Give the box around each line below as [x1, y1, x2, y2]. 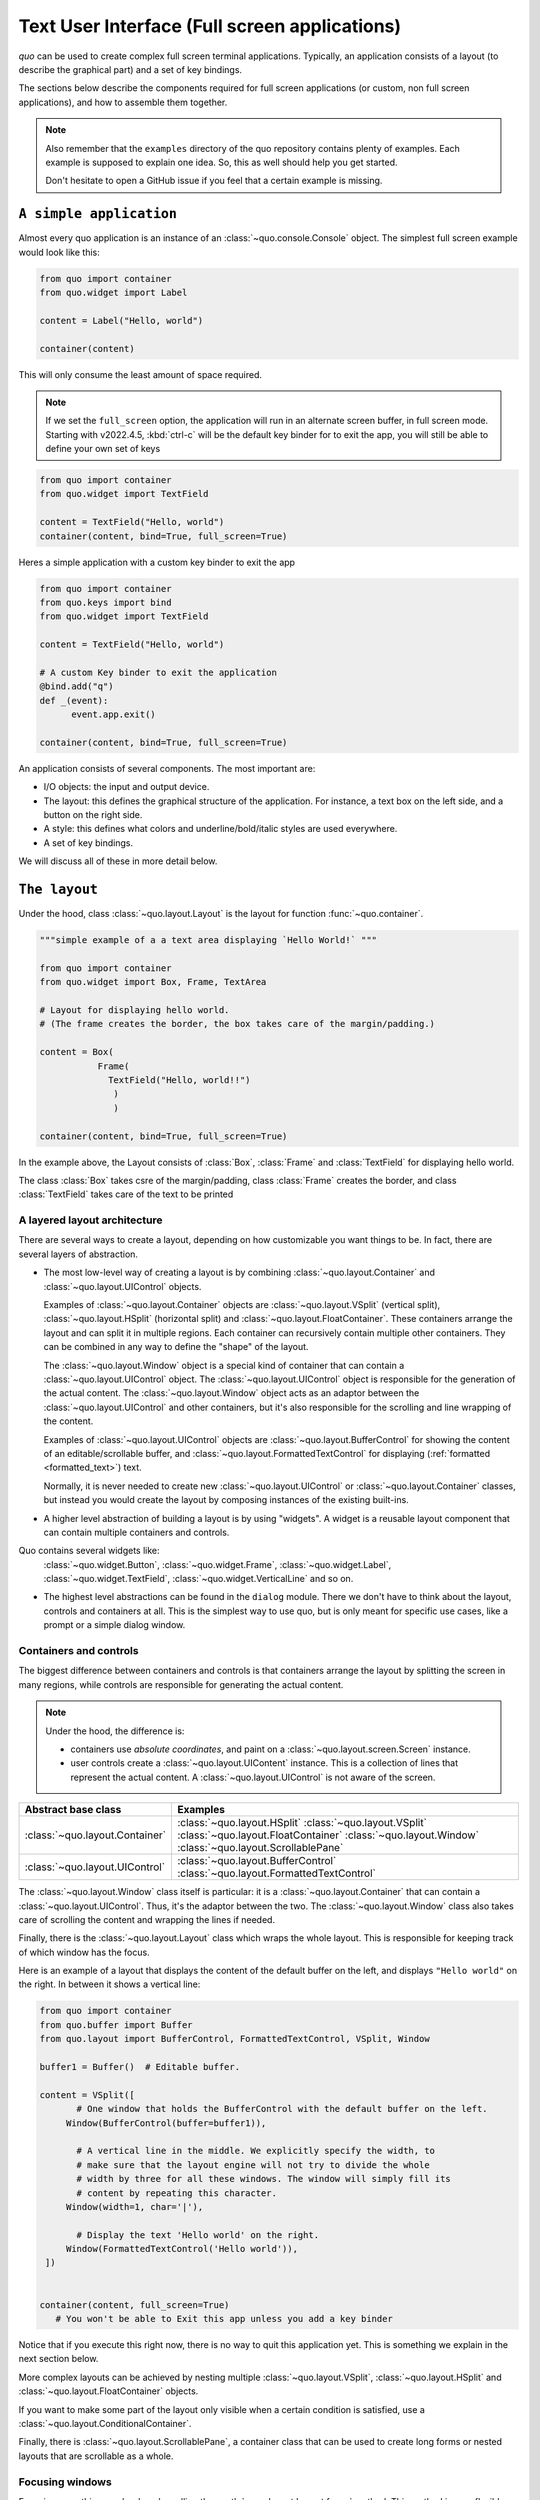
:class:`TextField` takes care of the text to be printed [18, 1188, 234, 1200]
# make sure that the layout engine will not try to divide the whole [76, 2159, 430, 2170]
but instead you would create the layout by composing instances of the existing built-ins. [43, 1494, 409, 1506]
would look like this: [18, 246, 100, 258]
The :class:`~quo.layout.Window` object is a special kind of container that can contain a [43, 1359, 405, 1371]
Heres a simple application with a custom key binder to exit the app [18, 556, 295, 568]
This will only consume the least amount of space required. [18, 368, 263, 380]
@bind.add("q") [39, 681, 114, 692]
